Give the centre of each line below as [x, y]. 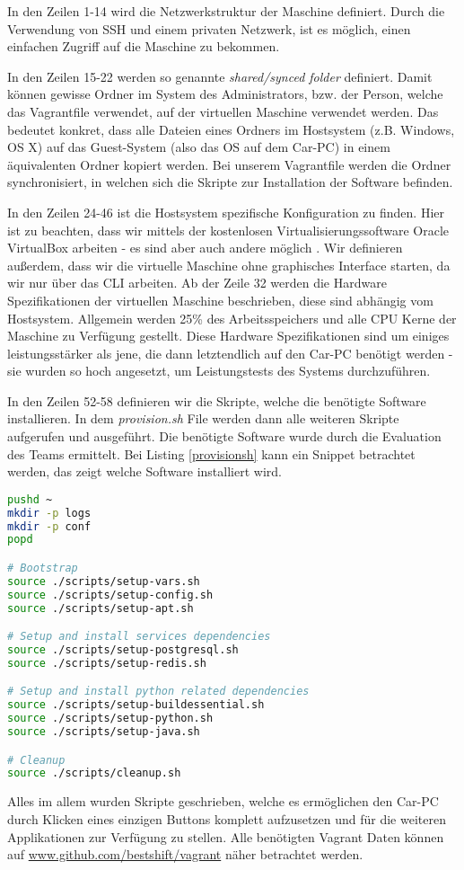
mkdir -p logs [49, 513]
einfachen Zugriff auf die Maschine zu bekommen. [144, 46]
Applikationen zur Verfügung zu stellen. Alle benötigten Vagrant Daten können [226, 836]
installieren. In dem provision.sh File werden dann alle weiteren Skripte [203, 418]
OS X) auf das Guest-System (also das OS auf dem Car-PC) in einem [199, 147]
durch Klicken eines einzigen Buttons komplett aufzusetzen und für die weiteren [227, 818]
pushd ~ [30, 499]
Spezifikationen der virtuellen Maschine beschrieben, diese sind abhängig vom [220, 300]
